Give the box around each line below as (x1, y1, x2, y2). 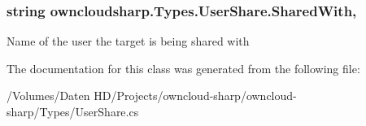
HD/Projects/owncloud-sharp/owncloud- (94, 87, 297, 104)
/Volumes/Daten (7, 87, 90, 104)
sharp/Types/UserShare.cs (7, 103, 139, 119)
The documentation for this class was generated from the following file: (7, 59, 360, 76)
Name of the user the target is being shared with (7, 33, 250, 50)
